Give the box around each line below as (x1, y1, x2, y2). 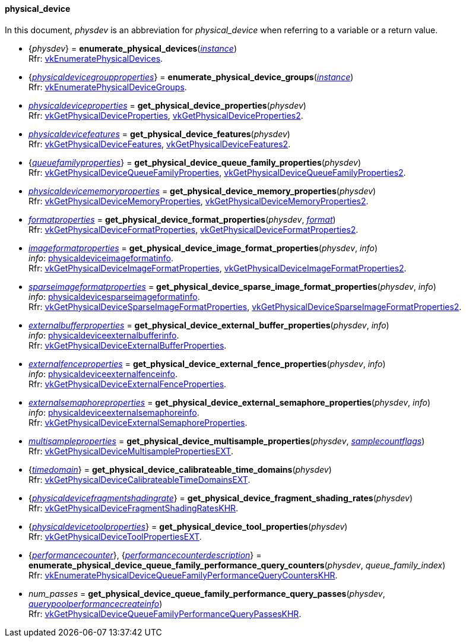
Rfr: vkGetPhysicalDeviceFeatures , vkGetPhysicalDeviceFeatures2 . (28, 138, 291, 149)
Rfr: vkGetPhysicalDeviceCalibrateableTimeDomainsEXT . (28, 474, 251, 485)
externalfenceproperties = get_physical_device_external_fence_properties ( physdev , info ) (28, 358, 386, 369)
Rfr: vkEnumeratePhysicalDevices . (28, 53, 163, 64)
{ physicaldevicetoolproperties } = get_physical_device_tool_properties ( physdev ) (28, 521, 348, 532)
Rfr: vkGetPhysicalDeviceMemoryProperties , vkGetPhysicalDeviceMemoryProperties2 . (28, 195, 369, 206)
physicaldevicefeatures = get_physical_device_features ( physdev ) (28, 128, 290, 139)
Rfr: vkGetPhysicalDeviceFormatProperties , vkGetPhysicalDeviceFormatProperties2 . (28, 224, 359, 235)
